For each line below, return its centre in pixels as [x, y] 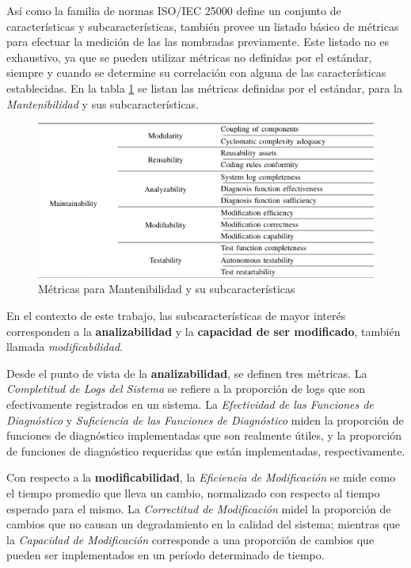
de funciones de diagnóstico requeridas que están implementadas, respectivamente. [206, 450]
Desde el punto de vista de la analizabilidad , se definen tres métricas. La [187, 373]
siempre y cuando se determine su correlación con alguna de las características [196, 72]
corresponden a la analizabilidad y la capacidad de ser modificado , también [204, 331]
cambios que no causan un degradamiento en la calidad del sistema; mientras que [204, 524]
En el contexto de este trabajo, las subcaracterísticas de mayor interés [176, 316]
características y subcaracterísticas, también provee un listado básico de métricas [203, 26]
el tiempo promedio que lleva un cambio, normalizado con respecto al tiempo [193, 492]
